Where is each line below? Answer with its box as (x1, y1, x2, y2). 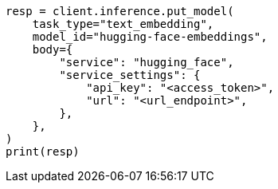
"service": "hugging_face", (59, 56, 234, 69)
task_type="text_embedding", (32, 18, 214, 30)
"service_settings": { (59, 69, 201, 81)
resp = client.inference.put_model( (6, 5, 234, 18)
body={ (32, 43, 73, 56)
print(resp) (6, 145, 80, 158)
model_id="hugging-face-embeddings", (32, 30, 268, 43)
